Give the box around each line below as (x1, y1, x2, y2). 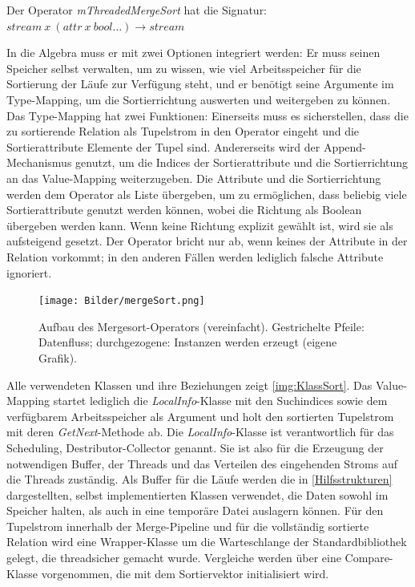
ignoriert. (6, 264, 52, 281)
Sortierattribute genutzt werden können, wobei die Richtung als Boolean (6, 201, 362, 218)
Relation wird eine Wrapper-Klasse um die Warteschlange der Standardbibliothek (6, 533, 407, 550)
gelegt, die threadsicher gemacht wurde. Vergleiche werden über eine (6, 549, 341, 566)
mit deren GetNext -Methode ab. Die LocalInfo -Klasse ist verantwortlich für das (6, 423, 394, 440)
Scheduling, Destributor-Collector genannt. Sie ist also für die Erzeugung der (6, 439, 384, 455)
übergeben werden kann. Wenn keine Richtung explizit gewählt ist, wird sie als (6, 217, 393, 233)
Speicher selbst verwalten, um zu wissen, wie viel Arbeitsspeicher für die (6, 59, 361, 76)
